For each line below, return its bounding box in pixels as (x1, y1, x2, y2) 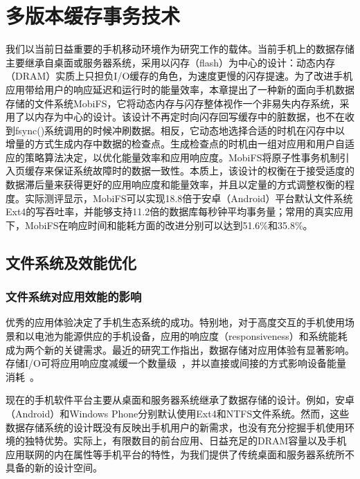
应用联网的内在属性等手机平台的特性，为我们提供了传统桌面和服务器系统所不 (6, 446, 354, 461)
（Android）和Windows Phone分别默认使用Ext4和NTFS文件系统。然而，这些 (6, 406, 350, 420)
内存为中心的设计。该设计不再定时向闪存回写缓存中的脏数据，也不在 (34, 109, 345, 124)
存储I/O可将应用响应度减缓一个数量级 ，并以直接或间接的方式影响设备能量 (6, 356, 346, 370)
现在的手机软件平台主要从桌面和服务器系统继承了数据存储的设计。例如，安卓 (6, 392, 354, 407)
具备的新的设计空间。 (6, 460, 102, 475)
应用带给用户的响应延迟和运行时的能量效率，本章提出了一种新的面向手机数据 (6, 82, 354, 96)
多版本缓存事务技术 (6, 1, 181, 30)
